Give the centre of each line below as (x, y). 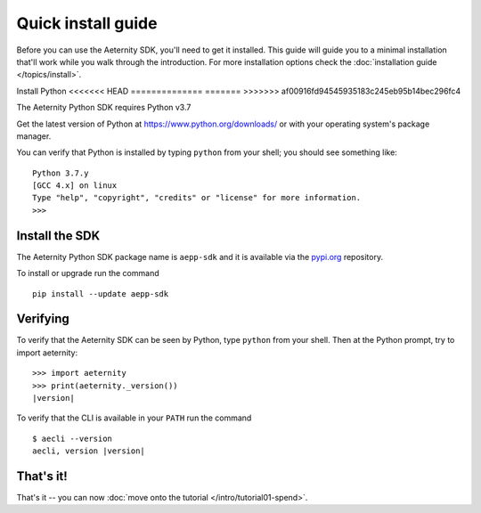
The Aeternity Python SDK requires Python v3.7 (104, 108)
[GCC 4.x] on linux (75, 186)
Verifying (43, 319)
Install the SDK (58, 236)
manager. (34, 136)
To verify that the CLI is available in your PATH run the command (134, 418)
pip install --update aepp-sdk (101, 293)
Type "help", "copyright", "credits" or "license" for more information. (197, 198)
